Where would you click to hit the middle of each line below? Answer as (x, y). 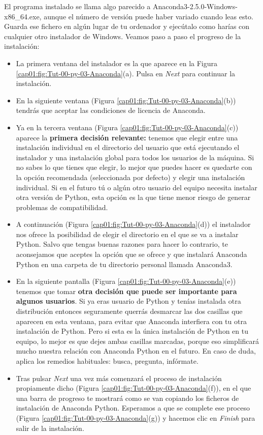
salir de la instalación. (50, 428)
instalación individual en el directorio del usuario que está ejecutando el (128, 147)
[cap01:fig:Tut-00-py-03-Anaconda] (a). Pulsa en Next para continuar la (126, 73)
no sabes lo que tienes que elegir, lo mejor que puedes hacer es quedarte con (134, 167)
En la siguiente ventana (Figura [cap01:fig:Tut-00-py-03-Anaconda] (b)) (126, 100)
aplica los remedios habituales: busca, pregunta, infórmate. (107, 361)
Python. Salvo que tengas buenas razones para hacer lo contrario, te (122, 244)
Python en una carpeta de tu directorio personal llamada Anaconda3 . (124, 264)
